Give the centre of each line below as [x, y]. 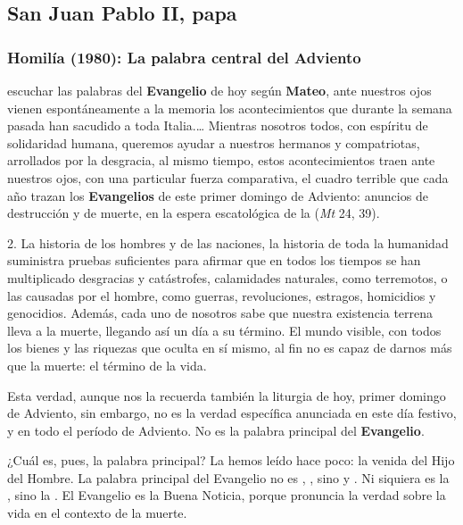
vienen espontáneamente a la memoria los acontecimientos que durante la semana [230, 108]
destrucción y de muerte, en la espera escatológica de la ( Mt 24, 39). [194, 213]
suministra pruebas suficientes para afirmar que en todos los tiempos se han [214, 260]
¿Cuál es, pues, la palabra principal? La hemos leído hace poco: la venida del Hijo [231, 460]
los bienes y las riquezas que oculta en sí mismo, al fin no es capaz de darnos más [230, 348]
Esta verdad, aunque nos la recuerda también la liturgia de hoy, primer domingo [227, 395]
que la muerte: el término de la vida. [107, 365]
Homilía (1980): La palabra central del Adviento [184, 57]
